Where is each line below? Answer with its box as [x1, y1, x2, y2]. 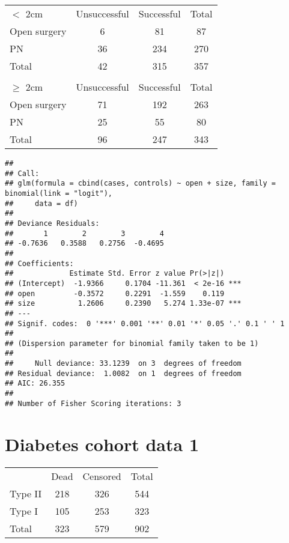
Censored [82, 469, 121, 483]
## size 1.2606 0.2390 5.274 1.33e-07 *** [5, 299, 242, 308]
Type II [10, 486, 42, 500]
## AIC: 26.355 [5, 379, 65, 388]
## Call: [5, 169, 40, 178]
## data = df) [5, 199, 78, 208]
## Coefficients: [5, 259, 74, 268]
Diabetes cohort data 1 [5, 431, 199, 456]
